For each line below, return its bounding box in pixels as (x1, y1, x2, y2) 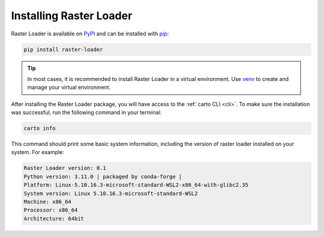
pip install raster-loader (23, 46, 103, 53)
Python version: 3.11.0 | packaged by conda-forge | (23, 173, 182, 180)
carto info (23, 125, 56, 132)
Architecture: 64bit (23, 215, 84, 222)
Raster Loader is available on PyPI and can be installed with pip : (11, 30, 169, 37)
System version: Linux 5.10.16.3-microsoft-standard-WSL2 (23, 190, 198, 197)
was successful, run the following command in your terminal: (11, 109, 162, 116)
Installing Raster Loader (11, 9, 133, 22)
